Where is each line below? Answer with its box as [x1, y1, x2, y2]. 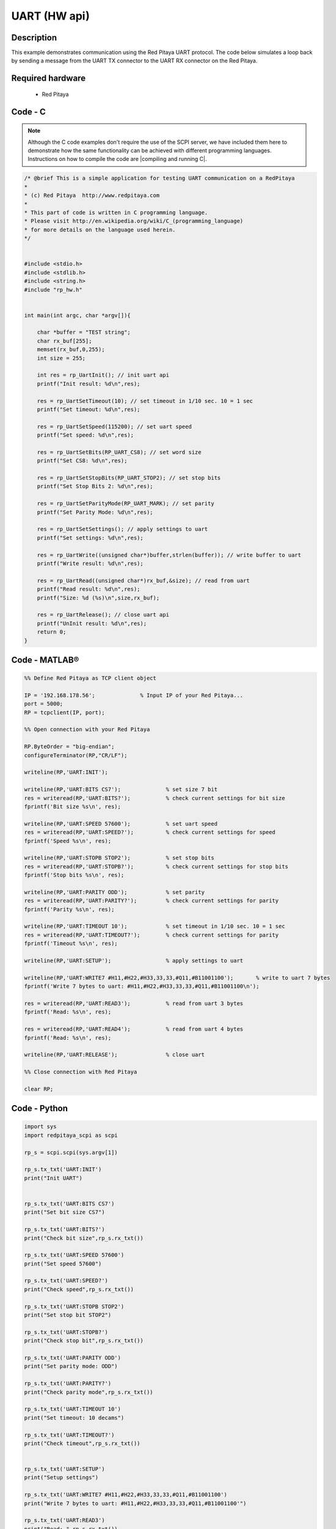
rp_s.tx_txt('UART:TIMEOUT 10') [24, 1405, 122, 1413]
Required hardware [11, 73, 86, 84]
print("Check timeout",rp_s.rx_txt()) [24, 1440, 141, 1446]
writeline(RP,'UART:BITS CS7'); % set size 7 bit [24, 786, 218, 793]
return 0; [37, 629, 67, 635]
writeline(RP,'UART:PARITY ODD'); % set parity [24, 889, 205, 895]
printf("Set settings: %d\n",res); [37, 534, 144, 541]
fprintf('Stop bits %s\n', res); [24, 872, 125, 879]
